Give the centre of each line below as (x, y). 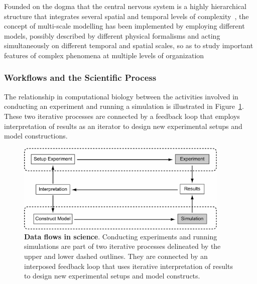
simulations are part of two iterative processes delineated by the (122, 246)
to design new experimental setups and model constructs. (112, 276)
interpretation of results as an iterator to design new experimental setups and (123, 126)
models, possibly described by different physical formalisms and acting (112, 35)
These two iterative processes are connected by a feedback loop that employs (122, 116)
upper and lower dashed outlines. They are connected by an (116, 256)
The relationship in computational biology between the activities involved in (121, 96)
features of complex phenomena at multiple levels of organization (104, 55)
